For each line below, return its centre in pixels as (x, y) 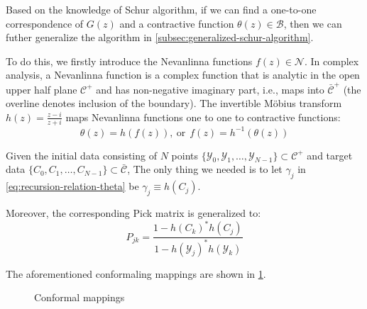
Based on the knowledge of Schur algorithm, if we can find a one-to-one (161, 9)
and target (330, 155)
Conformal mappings (80, 297)
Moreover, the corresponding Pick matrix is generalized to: (133, 213)
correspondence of (45, 23)
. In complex (332, 61)
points (185, 155)
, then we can (313, 23)
